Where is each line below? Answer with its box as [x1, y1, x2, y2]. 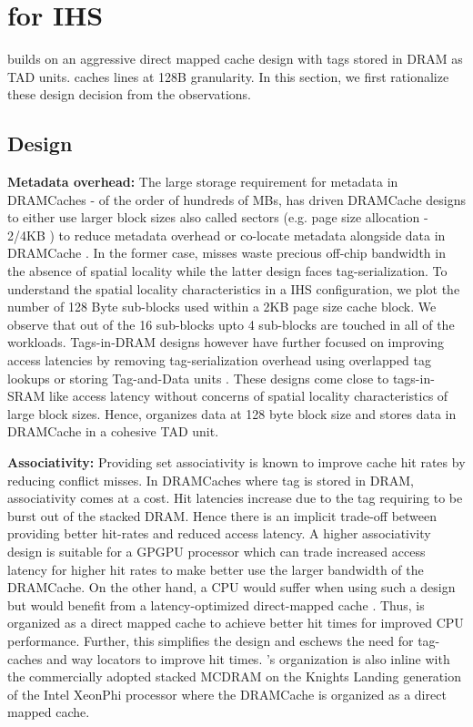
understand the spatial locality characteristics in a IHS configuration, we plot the [7, 279, 460, 298]
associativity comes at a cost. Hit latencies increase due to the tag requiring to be [7, 488, 463, 507]
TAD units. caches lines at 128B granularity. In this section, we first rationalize [7, 67, 449, 86]
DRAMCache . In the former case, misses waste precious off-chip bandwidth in [7, 243, 446, 262]
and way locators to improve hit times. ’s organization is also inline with [46, 649, 450, 668]
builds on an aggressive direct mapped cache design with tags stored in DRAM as [7, 49, 463, 68]
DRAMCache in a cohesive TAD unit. [7, 422, 219, 441]
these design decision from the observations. [7, 85, 252, 104]
